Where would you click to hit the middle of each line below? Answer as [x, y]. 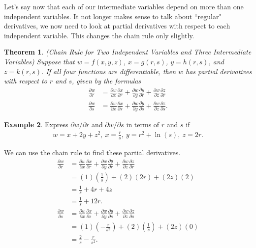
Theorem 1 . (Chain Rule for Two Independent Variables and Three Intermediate [128, 52]
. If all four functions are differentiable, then [109, 71]
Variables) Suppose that [39, 61]
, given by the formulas [106, 81]
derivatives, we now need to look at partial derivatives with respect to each [117, 26]
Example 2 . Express [36, 124]
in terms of [143, 124]
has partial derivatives [219, 71]
